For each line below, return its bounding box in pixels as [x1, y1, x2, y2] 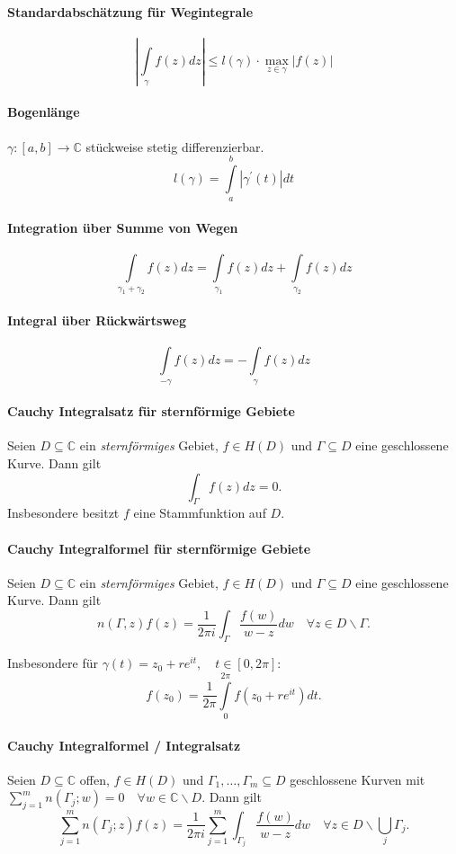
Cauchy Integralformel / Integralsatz [7, 735, 241, 754]
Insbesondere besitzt [7, 503, 120, 522]
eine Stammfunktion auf [133, 503, 266, 522]
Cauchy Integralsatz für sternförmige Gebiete [7, 402, 295, 421]
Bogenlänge [7, 102, 80, 121]
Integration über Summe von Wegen [7, 218, 238, 236]
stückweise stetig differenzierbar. [85, 137, 264, 156]
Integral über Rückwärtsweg [7, 311, 186, 330]
